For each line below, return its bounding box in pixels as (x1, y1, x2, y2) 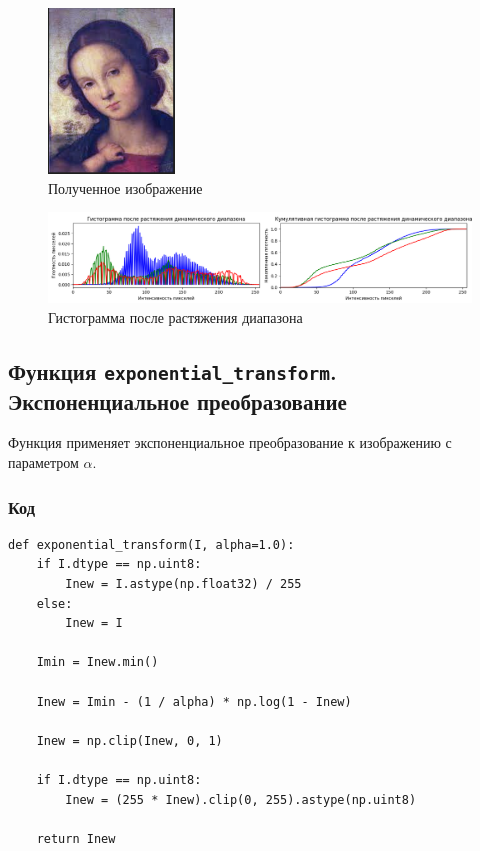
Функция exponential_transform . (8, 355, 337, 386)
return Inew (36, 831, 116, 846)
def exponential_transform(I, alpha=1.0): (8, 537, 295, 552)
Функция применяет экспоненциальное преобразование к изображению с (8, 432, 452, 453)
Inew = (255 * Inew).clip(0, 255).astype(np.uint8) (65, 792, 417, 807)
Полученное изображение (48, 177, 203, 198)
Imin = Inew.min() (36, 655, 159, 670)
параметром (8, 452, 79, 472)
